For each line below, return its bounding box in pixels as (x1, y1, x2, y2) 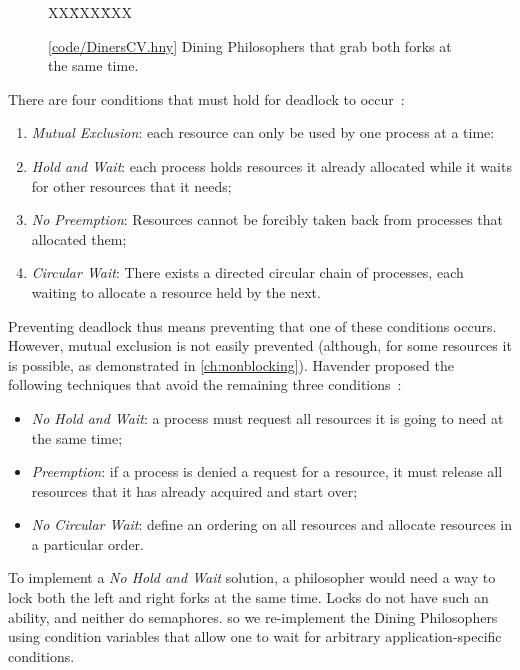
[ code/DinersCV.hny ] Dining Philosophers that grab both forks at (48, 35, 452, 56)
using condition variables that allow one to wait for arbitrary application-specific (8, 626, 502, 647)
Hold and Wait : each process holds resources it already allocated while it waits (31, 155, 512, 176)
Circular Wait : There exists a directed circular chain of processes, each (31, 262, 464, 283)
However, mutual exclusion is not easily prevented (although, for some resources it (8, 335, 512, 356)
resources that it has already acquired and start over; (31, 480, 358, 501)
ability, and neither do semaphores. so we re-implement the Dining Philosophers (8, 606, 498, 627)
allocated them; (31, 228, 127, 249)
